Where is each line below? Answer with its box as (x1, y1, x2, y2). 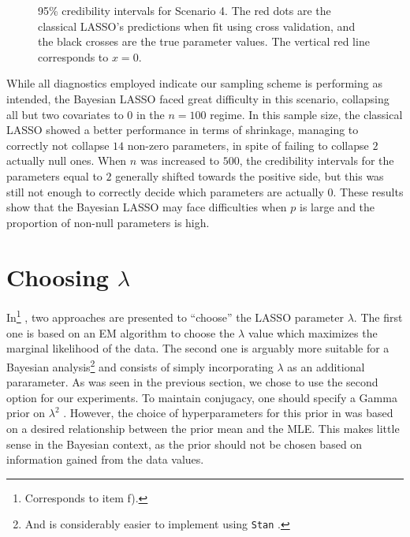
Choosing (6, 260, 109, 293)
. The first (353, 309, 403, 326)
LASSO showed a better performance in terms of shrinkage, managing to (6, 121, 359, 138)
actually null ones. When (6, 152, 127, 169)
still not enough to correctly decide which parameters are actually (6, 183, 324, 200)
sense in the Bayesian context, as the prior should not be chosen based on (6, 435, 363, 452)
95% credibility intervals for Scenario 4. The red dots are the (38, 2, 331, 18)
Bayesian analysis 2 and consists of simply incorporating (6, 356, 274, 375)
